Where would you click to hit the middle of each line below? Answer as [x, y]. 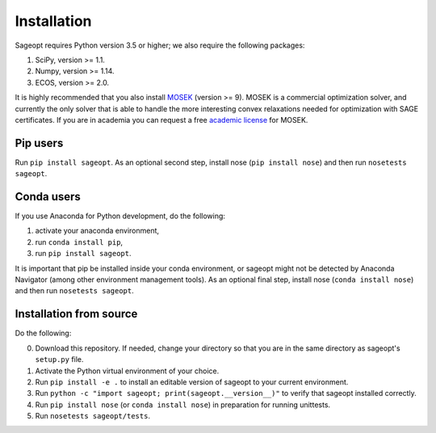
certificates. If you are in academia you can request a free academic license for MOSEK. [161, 120]
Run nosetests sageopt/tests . [93, 416]
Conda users [48, 197]
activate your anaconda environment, [97, 231]
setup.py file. [59, 359]
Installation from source [76, 314]
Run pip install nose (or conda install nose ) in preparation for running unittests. [183, 405]
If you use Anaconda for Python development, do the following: [120, 216]
